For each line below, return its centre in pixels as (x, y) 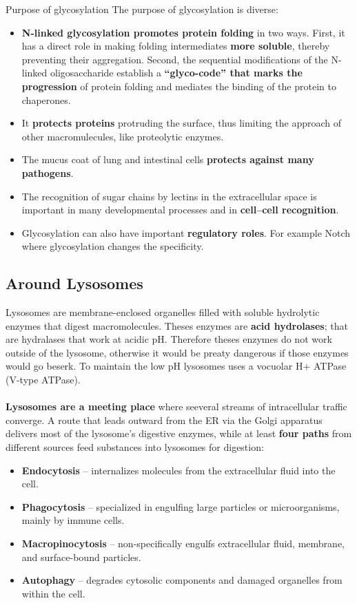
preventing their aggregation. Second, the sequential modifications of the (175, 59)
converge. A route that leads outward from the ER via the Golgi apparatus (164, 420)
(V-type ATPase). (43, 380)
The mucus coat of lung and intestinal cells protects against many (168, 159)
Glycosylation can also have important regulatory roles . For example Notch (186, 232)
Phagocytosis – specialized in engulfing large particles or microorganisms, (181, 506)
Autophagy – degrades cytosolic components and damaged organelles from (182, 580)
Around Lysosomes (74, 283)
